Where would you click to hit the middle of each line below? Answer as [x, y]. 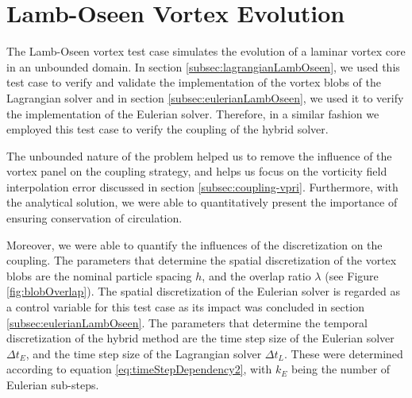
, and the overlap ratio [256, 275]
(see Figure [352, 275]
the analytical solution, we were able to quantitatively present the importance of [202, 202]
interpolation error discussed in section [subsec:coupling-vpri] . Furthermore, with [202, 186]
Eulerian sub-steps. [53, 384]
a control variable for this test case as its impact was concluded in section [185, 307]
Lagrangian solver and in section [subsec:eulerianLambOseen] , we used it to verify [205, 97]
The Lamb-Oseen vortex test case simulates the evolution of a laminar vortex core [206, 51]
